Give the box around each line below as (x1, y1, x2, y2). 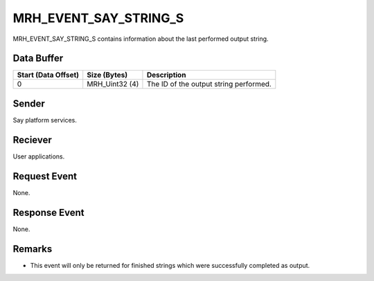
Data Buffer (12, 53, 64, 64)
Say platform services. (12, 116, 78, 124)
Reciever (12, 134, 52, 145)
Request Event (12, 170, 78, 182)
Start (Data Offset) (17, 70, 80, 80)
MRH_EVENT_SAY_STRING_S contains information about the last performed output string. (12, 35, 269, 43)
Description (146, 70, 186, 80)
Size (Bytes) (87, 70, 128, 80)
